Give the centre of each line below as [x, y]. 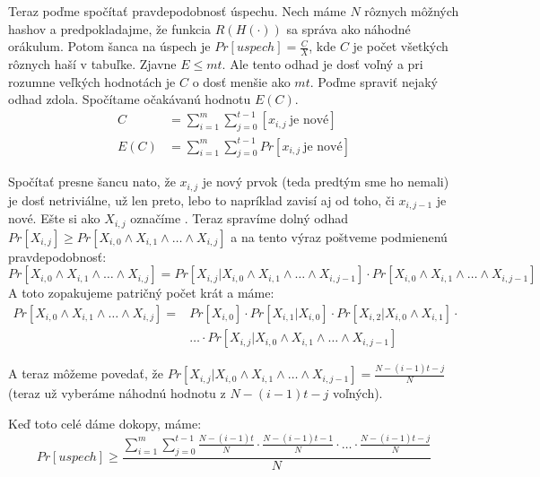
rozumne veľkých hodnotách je [92, 81]
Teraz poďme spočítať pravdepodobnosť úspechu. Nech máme [177, 11]
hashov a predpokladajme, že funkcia [110, 28]
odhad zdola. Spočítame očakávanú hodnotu [130, 99]
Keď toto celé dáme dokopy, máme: [105, 423]
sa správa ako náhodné [348, 28]
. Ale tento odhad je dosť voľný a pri [322, 64]
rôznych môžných [412, 11]
